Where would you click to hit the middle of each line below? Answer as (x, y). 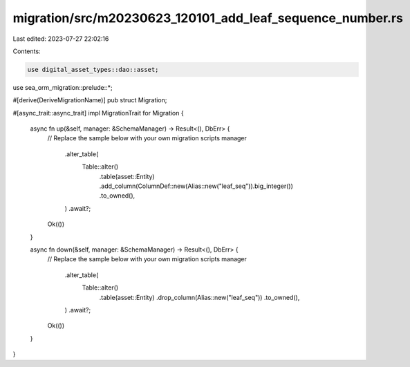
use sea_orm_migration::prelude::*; (63, 87)
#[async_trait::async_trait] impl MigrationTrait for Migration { (98, 113)
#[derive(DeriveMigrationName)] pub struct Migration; (90, 100)
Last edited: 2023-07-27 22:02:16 (61, 39)
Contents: (27, 51)
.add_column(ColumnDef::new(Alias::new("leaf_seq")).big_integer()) (196, 186)
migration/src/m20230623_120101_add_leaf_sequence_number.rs (208, 18)
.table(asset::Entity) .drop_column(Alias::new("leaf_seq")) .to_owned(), (199, 297)
